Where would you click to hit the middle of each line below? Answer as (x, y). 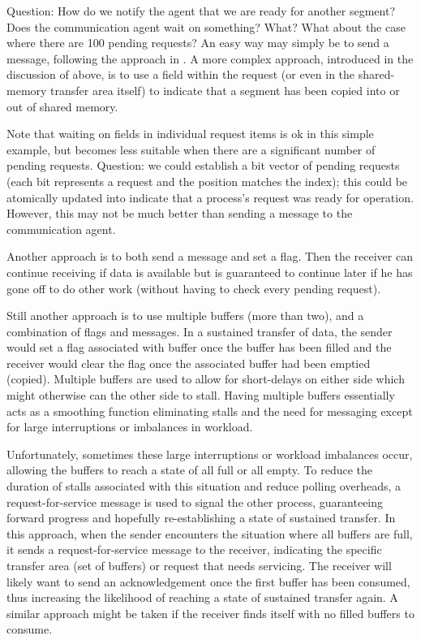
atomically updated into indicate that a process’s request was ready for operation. (210, 197)
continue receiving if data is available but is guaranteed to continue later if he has (210, 272)
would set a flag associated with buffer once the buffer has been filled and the (199, 347)
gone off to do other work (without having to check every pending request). (194, 288)
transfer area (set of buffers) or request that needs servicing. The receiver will (199, 565)
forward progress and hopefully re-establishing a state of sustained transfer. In (201, 518)
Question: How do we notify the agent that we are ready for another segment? (201, 11)
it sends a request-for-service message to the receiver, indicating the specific (194, 549)
